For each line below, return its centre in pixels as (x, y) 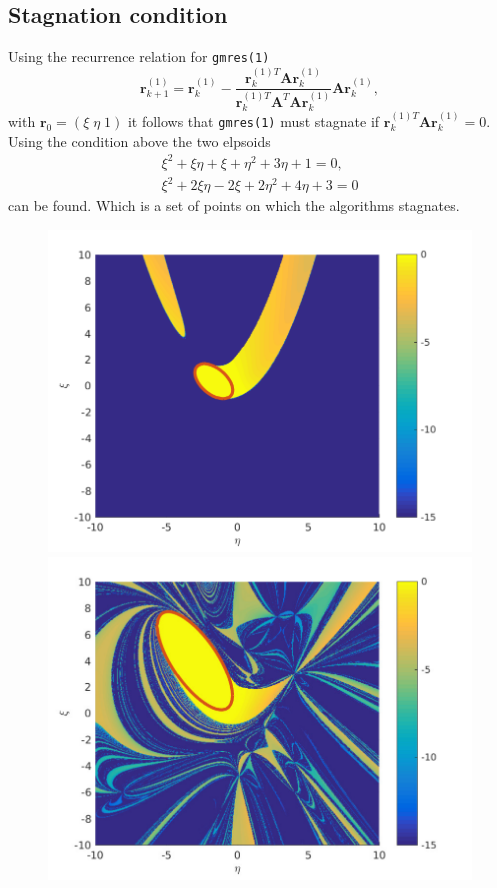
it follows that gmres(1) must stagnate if (253, 121)
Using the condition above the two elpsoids (139, 140)
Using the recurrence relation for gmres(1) (139, 56)
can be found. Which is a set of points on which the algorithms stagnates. (234, 205)
